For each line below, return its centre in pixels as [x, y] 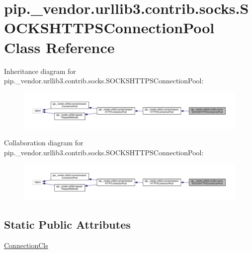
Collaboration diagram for [44, 143]
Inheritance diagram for [40, 71]
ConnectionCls [26, 245]
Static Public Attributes [67, 224]
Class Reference [59, 47]
